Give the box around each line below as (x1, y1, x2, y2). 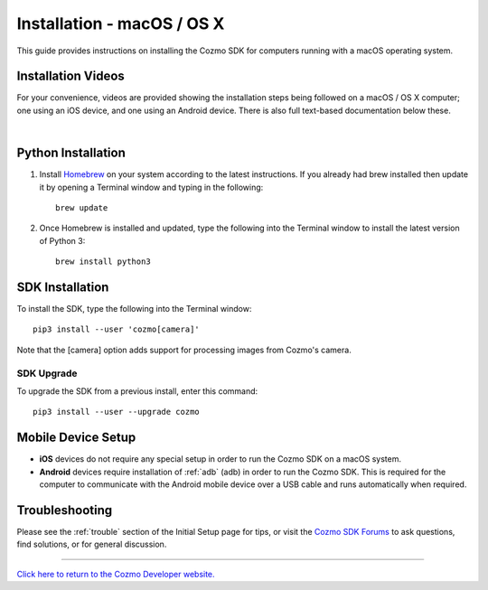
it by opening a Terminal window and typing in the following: (39, 182, 264, 192)
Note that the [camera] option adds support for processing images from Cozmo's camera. (16, 344, 352, 355)
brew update (55, 202, 108, 212)
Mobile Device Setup (16, 430, 136, 445)
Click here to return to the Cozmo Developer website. (16, 568, 216, 579)
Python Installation (16, 145, 126, 161)
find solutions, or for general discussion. (16, 538, 167, 550)
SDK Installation (16, 279, 109, 295)
